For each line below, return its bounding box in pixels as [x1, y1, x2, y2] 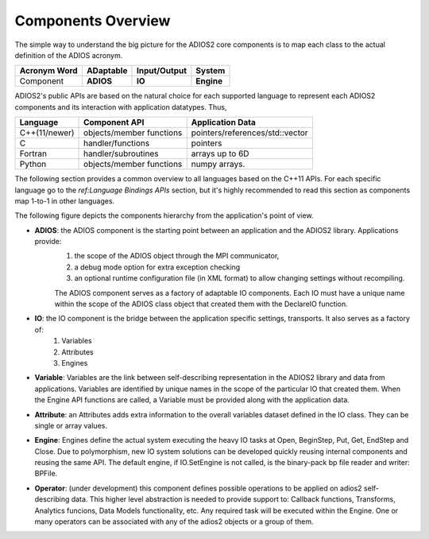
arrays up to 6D [191, 148, 249, 159]
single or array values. [34, 421, 107, 430]
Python [19, 159, 47, 170]
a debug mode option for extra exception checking [74, 262, 241, 272]
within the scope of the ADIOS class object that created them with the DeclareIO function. [54, 299, 349, 309]
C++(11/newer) [19, 127, 75, 138]
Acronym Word [19, 65, 79, 76]
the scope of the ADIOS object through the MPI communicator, [74, 251, 280, 261]
